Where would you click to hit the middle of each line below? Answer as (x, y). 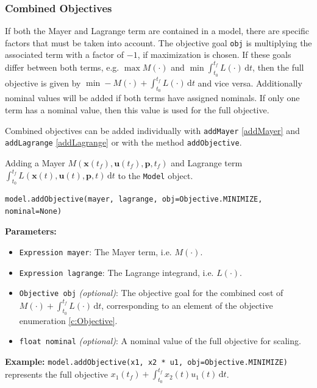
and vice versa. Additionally (250, 83)
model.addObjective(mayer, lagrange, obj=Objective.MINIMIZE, (134, 199)
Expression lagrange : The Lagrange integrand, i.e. (116, 272)
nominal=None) (34, 211)
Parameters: (31, 231)
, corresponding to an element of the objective (187, 305)
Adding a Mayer (35, 162)
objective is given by (43, 83)
